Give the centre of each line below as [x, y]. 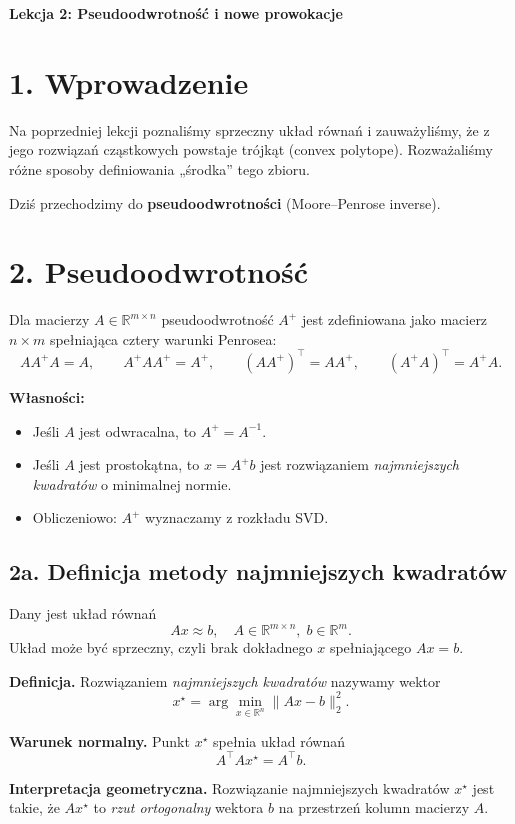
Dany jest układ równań [83, 613]
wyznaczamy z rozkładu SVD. [237, 517]
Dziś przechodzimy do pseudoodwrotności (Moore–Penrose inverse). [225, 202]
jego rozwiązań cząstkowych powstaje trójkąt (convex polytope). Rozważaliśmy [251, 149]
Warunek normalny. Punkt [99, 740]
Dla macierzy [49, 319]
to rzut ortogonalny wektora [178, 807]
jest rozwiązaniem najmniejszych [360, 464]
